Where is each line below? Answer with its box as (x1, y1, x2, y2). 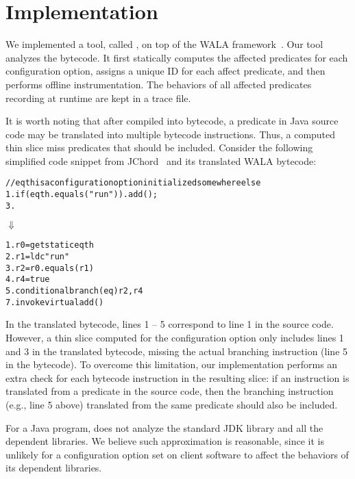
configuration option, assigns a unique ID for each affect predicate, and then (5, 64, 326, 78)
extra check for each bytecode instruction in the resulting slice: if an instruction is (5, 370, 350, 385)
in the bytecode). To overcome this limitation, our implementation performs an (5, 357, 338, 372)
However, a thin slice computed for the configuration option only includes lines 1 (5, 330, 344, 344)
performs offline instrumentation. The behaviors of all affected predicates (5, 77, 312, 91)
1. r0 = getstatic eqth (5, 240, 94, 250)
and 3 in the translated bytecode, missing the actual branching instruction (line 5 (5, 344, 348, 358)
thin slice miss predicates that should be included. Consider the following (5, 140, 313, 155)
